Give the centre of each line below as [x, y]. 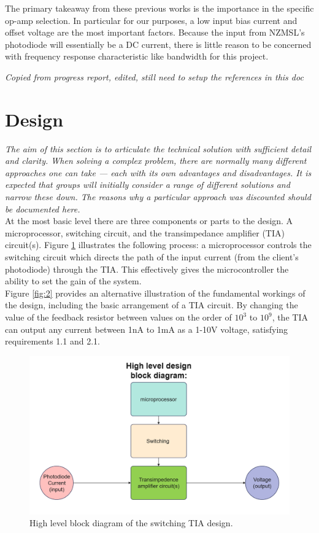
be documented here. [43, 208]
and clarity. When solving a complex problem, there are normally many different [156, 161]
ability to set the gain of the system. [73, 281]
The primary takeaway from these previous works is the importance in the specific [159, 8]
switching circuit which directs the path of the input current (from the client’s [152, 257]
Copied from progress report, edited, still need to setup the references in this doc [154, 76]
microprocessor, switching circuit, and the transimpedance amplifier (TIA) [145, 232]
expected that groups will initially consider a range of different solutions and [148, 185]
